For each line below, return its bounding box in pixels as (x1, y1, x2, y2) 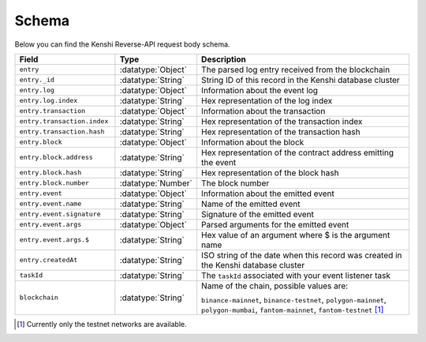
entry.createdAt (19, 256, 78, 265)
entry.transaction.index (19, 117, 109, 126)
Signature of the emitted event (201, 209, 315, 220)
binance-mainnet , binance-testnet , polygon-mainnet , (201, 294, 387, 305)
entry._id (19, 76, 55, 85)
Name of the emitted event (201, 198, 301, 209)
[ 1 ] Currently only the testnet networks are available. (17, 319, 187, 329)
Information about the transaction (201, 105, 326, 116)
